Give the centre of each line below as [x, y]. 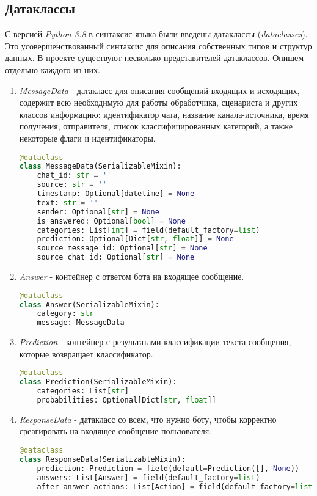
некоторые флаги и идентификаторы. [87, 138]
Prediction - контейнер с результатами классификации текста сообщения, [155, 342]
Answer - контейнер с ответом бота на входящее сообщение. [132, 276]
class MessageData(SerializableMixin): [100, 166]
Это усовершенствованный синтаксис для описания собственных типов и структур [158, 46]
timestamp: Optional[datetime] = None [116, 194]
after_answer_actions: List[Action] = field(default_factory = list [175, 487]
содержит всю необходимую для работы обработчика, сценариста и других [158, 102]
